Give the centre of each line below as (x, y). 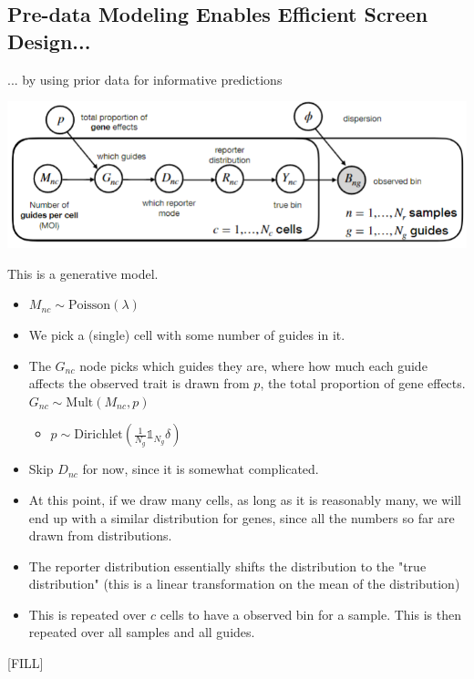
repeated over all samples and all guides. (142, 632)
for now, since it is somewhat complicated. (201, 469)
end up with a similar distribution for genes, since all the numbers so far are (242, 517)
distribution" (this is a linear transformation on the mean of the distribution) (244, 584)
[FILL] (26, 663)
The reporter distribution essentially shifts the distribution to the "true (227, 566)
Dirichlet (98, 435)
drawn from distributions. (100, 535)
